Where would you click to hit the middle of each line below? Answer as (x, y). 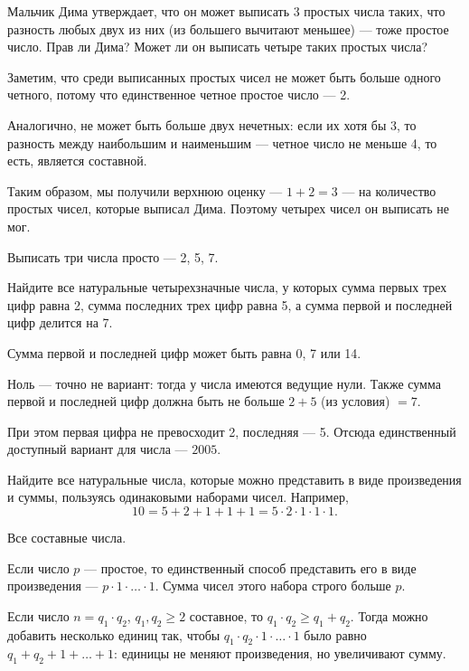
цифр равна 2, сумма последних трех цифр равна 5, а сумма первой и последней (230, 304)
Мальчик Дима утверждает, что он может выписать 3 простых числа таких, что (226, 11)
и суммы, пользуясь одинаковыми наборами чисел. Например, (178, 497)
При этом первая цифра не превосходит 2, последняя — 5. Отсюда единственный (232, 431)
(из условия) (356, 401)
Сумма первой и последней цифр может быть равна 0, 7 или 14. (184, 352)
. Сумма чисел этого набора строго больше (273, 586)
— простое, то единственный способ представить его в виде (250, 567)
